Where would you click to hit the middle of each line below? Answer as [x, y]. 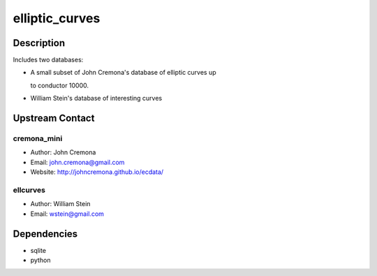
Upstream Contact [54, 118]
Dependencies [45, 234]
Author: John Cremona [63, 152]
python [40, 260]
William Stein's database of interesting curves [96, 99]
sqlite [38, 250]
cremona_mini [38, 138]
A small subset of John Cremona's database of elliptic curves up [123, 73]
